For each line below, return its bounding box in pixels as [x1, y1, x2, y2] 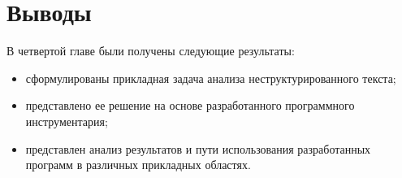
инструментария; [25, 112, 108, 129]
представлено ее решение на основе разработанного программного [25, 97, 355, 114]
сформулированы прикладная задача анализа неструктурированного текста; [25, 69, 396, 86]
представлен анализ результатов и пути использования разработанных [25, 140, 371, 157]
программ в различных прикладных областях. [25, 156, 251, 173]
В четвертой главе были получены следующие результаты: [6, 42, 295, 59]
